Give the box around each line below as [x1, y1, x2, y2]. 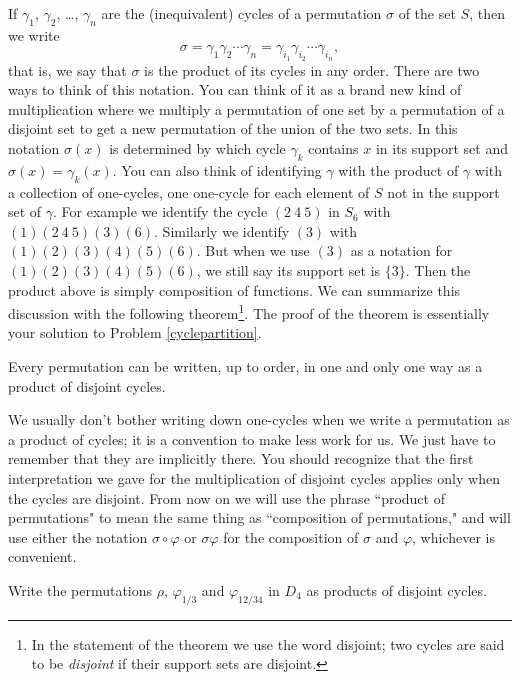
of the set [398, 3, 456, 23]
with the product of [338, 159, 459, 180]
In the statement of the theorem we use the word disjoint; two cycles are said [31, 633, 505, 654]
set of [8, 201, 42, 222]
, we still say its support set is [196, 259, 381, 280]
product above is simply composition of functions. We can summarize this [8, 279, 461, 300]
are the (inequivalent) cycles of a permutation [101, 3, 382, 23]
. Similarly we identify [154, 220, 290, 241]
